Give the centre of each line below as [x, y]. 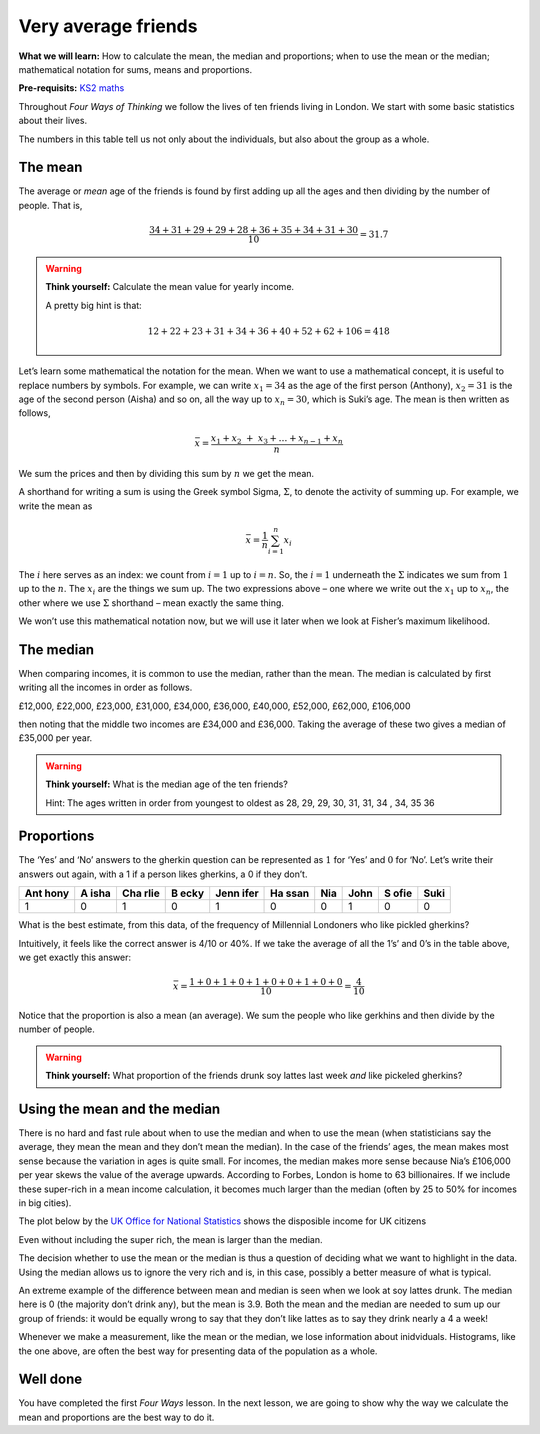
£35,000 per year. [55, 738]
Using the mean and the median [119, 1108]
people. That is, [50, 205]
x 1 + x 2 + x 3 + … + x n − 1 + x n [277, 439]
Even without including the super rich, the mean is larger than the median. [170, 1239]
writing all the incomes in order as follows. [105, 687]
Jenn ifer [237, 893]
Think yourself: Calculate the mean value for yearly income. [170, 287]
